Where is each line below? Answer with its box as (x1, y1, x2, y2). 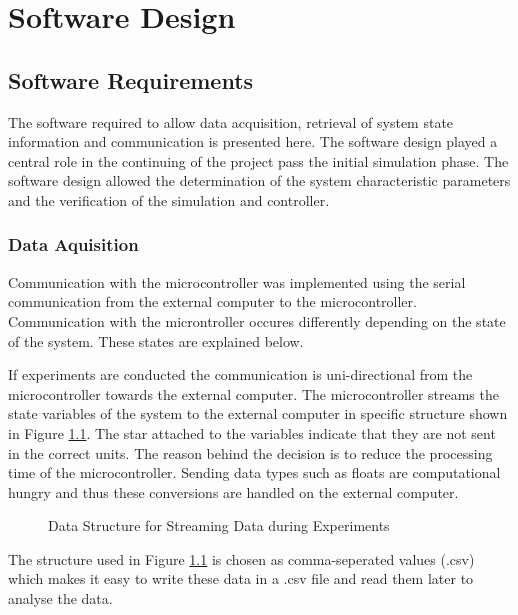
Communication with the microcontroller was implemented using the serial (8, 271, 466, 292)
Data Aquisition (8, 232, 139, 257)
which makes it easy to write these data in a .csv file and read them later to (8, 568, 474, 589)
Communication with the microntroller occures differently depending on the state (8, 310, 506, 331)
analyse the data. (8, 588, 113, 609)
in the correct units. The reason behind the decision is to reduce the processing (8, 442, 493, 463)
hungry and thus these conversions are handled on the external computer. (8, 481, 459, 502)
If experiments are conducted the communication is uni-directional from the (8, 364, 473, 385)
